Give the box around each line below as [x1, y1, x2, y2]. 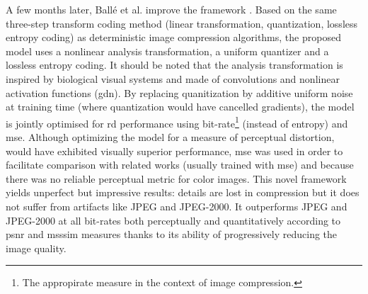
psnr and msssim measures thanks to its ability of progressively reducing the [6, 227, 338, 242]
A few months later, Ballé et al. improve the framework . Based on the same [6, 2, 337, 16]
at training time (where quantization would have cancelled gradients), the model [6, 99, 355, 114]
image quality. [6, 240, 67, 255]
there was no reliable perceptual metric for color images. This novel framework [6, 171, 347, 186]
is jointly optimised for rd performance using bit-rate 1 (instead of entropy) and [6, 113, 348, 130]
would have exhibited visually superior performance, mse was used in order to [6, 143, 343, 158]
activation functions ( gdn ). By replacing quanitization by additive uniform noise [6, 85, 353, 100]
